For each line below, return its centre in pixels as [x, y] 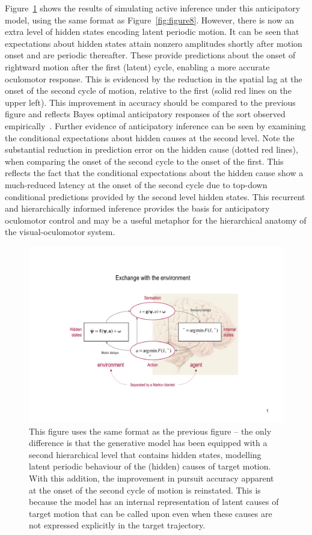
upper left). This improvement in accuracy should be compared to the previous [150, 102]
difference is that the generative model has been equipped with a [148, 443]
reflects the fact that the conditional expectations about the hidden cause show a [154, 173]
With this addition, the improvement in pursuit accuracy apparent [151, 478]
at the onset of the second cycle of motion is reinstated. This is [145, 490]
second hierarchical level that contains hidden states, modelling [145, 454]
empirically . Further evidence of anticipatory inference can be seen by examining [155, 125]
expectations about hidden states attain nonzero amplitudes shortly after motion [154, 43]
